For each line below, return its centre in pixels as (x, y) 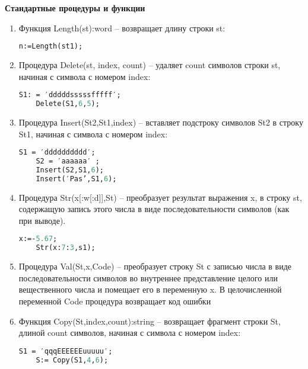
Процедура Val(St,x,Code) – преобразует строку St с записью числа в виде (155, 266)
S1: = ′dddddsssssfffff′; (70, 95)
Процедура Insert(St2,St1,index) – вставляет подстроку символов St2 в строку (161, 122)
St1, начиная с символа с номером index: (93, 134)
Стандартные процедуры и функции (75, 8)
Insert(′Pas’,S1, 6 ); (76, 179)
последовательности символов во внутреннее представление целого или (148, 277)
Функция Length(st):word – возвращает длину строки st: (122, 28)
